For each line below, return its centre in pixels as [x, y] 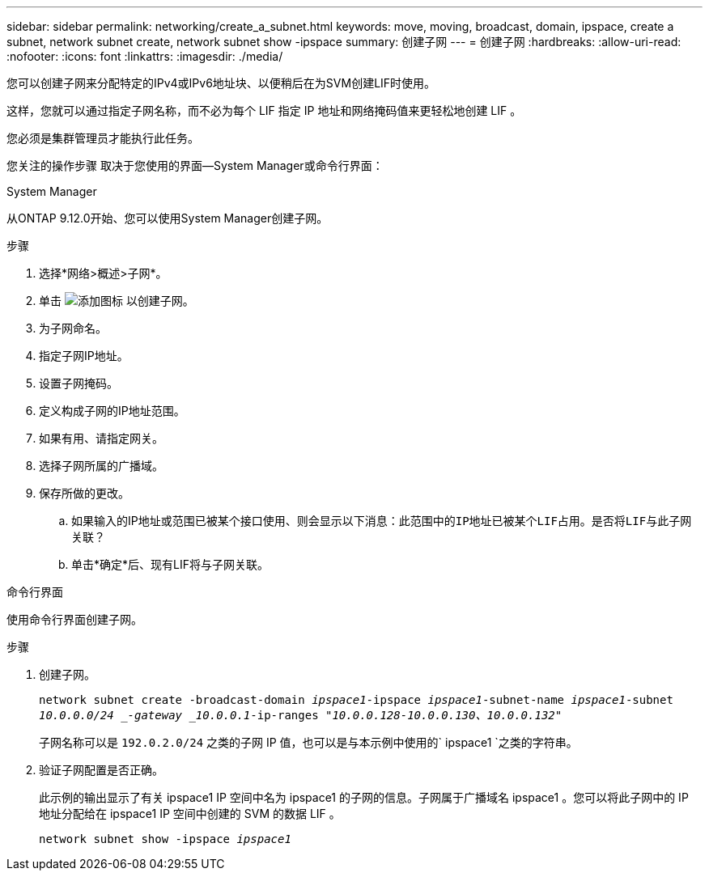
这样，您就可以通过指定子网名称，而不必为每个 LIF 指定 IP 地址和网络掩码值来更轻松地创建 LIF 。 [264, 110]
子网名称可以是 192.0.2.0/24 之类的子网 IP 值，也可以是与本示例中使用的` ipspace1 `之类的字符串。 [308, 742]
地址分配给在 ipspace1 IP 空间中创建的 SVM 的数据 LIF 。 [190, 813]
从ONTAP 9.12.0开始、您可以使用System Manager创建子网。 [168, 218]
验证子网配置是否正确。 [101, 770]
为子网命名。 [73, 328]
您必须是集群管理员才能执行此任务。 [103, 138]
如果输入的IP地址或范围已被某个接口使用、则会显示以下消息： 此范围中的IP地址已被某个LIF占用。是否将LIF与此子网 [382, 521]
